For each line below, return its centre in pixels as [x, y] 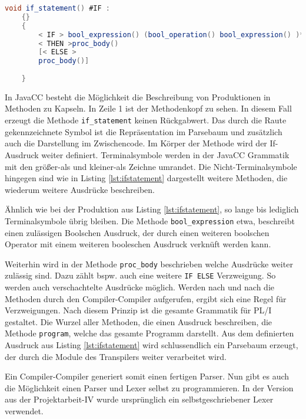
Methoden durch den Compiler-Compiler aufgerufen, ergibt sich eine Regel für [146, 298]
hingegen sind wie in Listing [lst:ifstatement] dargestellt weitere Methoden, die [146, 178]
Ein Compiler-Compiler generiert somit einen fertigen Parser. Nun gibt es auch [147, 376]
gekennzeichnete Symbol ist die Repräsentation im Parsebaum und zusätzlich [144, 131]
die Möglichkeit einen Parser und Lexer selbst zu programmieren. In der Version [149, 387]
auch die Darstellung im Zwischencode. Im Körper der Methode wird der [136, 143]
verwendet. [24, 411]
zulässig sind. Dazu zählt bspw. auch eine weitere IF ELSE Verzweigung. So [140, 275]
